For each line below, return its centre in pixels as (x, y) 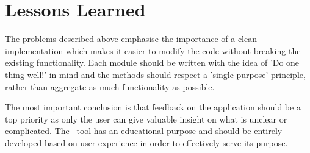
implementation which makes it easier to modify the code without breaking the (153, 50)
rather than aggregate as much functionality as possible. (110, 86)
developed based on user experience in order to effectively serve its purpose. (146, 142)
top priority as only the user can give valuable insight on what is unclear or (146, 119)
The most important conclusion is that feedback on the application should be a (153, 107)
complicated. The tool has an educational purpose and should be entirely (144, 131)
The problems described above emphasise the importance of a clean (131, 39)
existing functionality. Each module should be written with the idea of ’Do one (152, 62)
